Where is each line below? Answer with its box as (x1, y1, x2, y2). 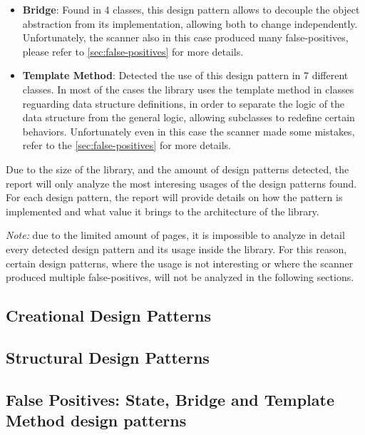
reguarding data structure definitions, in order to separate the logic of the (22, 96, 345, 111)
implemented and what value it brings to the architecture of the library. (6, 203, 319, 218)
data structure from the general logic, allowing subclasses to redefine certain (22, 110, 355, 125)
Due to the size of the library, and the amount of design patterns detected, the (6, 161, 349, 176)
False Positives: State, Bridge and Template (6, 388, 334, 410)
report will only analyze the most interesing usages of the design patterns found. (6, 175, 357, 190)
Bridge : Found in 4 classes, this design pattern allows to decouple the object (22, 2, 360, 16)
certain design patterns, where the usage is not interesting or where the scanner (6, 255, 354, 270)
